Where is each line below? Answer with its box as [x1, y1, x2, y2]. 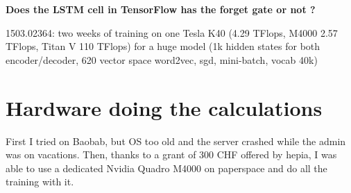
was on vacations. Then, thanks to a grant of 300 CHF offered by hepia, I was [6, 147, 337, 162]
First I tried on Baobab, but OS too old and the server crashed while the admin [6, 133, 346, 148]
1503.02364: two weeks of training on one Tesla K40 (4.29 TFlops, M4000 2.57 [6, 25, 338, 40]
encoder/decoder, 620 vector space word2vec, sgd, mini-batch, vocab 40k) [6, 52, 318, 67]
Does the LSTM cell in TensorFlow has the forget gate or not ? [6, 2, 316, 16]
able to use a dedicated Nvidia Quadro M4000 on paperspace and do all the [6, 160, 327, 175]
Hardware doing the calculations [6, 93, 323, 121]
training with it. [6, 174, 74, 189]
